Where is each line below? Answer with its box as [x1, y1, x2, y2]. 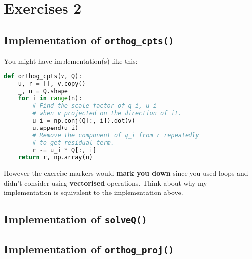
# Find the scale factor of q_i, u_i [32, 102, 157, 110]
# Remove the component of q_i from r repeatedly [32, 131, 199, 139]
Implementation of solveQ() [4, 211, 147, 227]
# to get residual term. [32, 139, 114, 146]
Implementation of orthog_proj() [4, 241, 174, 256]
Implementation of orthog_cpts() [4, 32, 174, 47]
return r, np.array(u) [18, 154, 93, 161]
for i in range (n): [18, 95, 82, 102]
